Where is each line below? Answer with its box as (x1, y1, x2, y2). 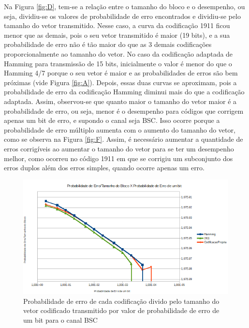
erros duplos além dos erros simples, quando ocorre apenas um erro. (4, 163, 205, 173)
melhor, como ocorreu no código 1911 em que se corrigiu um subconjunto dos (4, 153, 233, 163)
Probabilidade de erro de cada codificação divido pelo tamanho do (23, 296, 220, 306)
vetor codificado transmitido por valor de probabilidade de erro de (23, 305, 220, 315)
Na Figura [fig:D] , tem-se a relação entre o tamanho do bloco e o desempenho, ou (4, 1, 245, 11)
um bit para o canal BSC (23, 314, 98, 325)
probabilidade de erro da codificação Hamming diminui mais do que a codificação (4, 87, 245, 97)
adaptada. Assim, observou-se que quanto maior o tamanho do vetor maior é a (4, 96, 237, 106)
